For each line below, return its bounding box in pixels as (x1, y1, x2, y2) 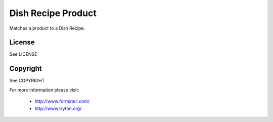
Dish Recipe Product (9, 8, 97, 19)
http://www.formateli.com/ (34, 98, 90, 104)
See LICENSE (9, 51, 37, 57)
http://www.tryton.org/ (34, 105, 82, 111)
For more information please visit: (9, 87, 79, 93)
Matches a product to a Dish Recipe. (9, 25, 85, 31)
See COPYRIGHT (9, 78, 45, 84)
